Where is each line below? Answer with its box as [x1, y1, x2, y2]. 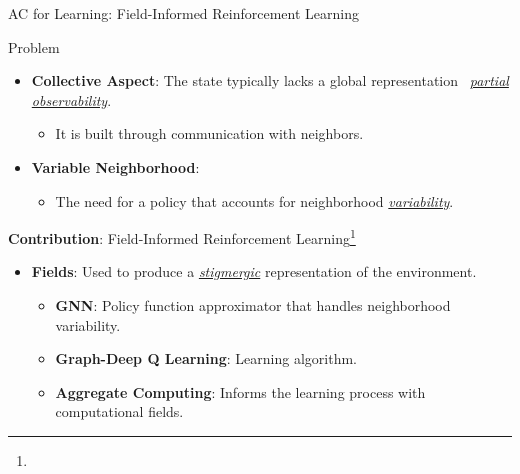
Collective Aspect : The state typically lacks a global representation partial [31, 70, 509, 91]
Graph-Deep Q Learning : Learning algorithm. [55, 348, 357, 369]
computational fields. [55, 401, 184, 422]
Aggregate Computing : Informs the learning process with [55, 381, 426, 402]
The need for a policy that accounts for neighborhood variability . [55, 190, 454, 211]
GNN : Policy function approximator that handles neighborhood [55, 295, 451, 315]
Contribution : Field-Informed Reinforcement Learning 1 [8, 225, 356, 248]
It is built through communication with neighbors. [55, 123, 364, 144]
